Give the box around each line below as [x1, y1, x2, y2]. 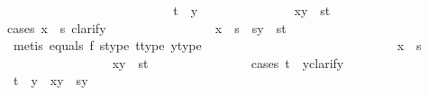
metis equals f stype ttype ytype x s [13, 36, 422, 55]
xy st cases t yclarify [112, 53, 344, 72]
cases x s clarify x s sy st [7, 18, 287, 37]
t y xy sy [13, 71, 88, 90]
